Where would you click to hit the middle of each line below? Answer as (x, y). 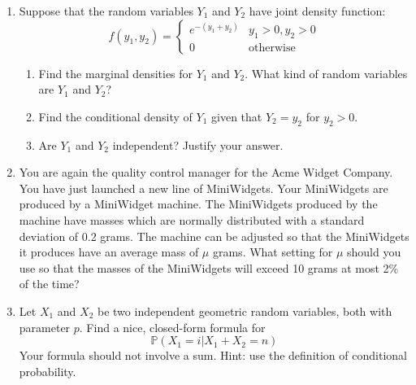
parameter (45, 327)
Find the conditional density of (115, 116)
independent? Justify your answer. (198, 144)
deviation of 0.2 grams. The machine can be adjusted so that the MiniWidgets (214, 236)
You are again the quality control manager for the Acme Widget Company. (206, 172)
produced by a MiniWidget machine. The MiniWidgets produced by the (198, 204)
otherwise (272, 48)
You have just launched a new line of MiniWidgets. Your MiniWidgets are (204, 188)
